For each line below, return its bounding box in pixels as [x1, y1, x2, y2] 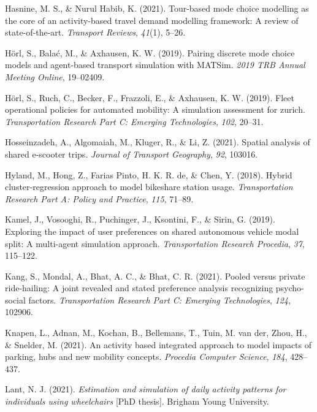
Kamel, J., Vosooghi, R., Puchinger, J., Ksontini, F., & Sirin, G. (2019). [5, 213, 275, 226]
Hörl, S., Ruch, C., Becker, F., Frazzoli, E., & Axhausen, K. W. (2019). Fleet [5, 91, 294, 104]
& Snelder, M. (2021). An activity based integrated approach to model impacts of [5, 338, 312, 351]
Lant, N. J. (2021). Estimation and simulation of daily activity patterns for [5, 383, 286, 395]
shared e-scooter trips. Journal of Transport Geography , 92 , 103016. [5, 147, 258, 160]
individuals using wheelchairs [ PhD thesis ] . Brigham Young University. [5, 395, 269, 408]
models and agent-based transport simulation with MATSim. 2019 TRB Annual [5, 58, 305, 71]
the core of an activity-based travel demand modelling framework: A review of [5, 13, 299, 26]
